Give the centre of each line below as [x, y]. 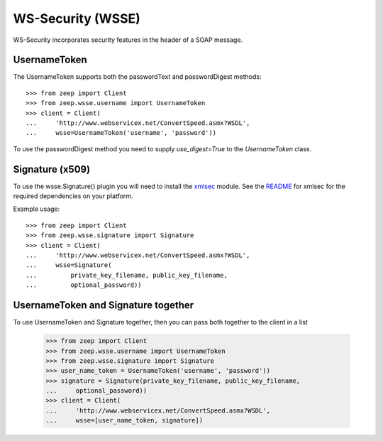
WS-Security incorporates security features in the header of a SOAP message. [128, 40]
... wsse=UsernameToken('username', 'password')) [121, 133]
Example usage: [37, 209]
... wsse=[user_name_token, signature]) [124, 420]
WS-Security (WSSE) [77, 18]
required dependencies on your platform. [73, 196]
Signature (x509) [52, 169]
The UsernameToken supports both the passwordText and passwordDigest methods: [137, 77]
